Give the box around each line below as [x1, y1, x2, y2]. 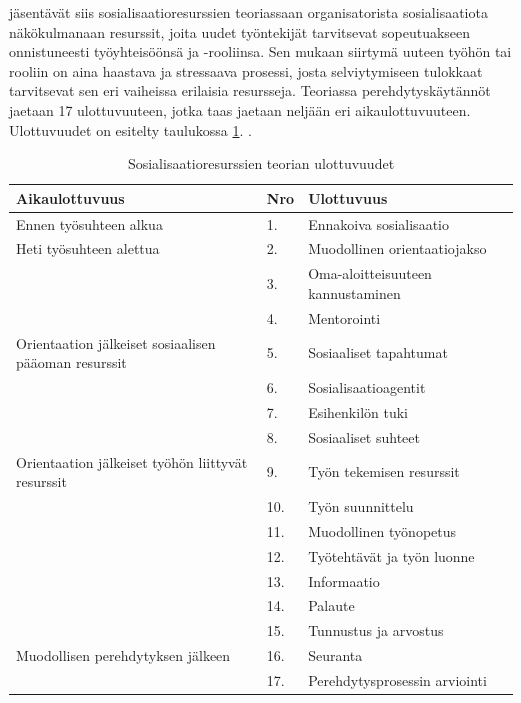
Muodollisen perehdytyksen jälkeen [16, 645, 231, 666]
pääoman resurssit [16, 352, 127, 373]
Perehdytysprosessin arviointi [308, 669, 487, 690]
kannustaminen [308, 282, 401, 303]
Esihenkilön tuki [308, 401, 409, 422]
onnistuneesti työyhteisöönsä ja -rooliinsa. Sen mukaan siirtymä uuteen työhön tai [9, 41, 512, 62]
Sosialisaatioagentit [308, 377, 426, 397]
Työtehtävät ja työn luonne [308, 545, 475, 566]
